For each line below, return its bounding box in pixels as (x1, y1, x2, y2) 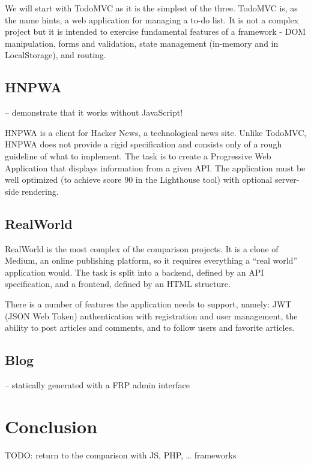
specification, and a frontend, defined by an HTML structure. (5, 277, 231, 290)
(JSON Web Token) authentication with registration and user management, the (5, 309, 298, 322)
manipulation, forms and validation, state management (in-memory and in (5, 37, 279, 49)
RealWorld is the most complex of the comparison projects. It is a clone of (5, 242, 279, 255)
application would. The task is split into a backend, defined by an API (5, 265, 264, 278)
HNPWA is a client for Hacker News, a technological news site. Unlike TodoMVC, (5, 126, 307, 138)
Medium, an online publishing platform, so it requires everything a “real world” (5, 254, 298, 267)
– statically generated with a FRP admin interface (5, 378, 190, 391)
